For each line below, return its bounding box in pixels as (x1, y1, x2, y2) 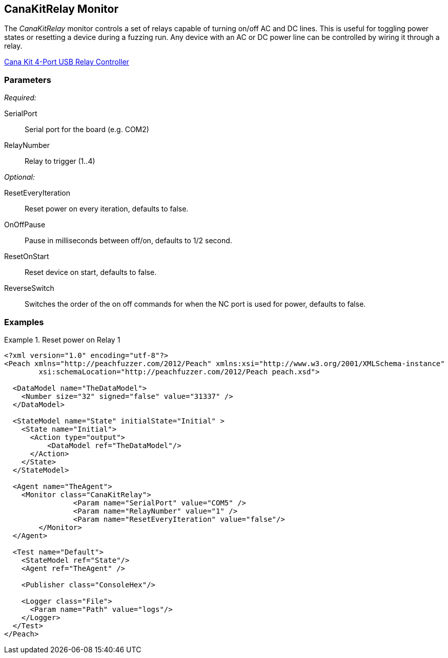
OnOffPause (4, 220, 46, 229)
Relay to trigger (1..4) (25, 157, 95, 166)
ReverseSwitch (4, 284, 54, 293)
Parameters (4, 74, 51, 85)
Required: (4, 93, 36, 102)
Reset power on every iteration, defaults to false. (25, 204, 189, 214)
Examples (4, 316, 44, 327)
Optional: (4, 173, 35, 182)
